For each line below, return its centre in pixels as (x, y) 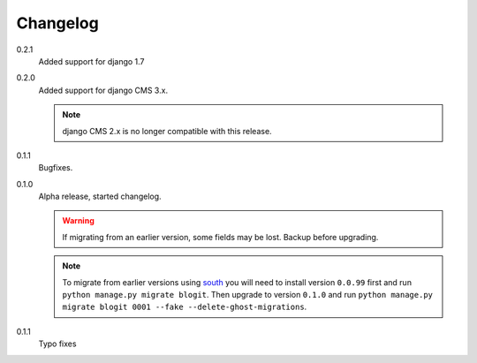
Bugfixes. (56, 168)
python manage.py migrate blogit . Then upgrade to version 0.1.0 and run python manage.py (247, 295)
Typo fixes (57, 344)
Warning (78, 221)
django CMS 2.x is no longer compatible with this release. (167, 131)
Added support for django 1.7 (91, 61)
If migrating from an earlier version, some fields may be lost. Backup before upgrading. (220, 237)
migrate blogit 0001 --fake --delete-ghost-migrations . (185, 307)
